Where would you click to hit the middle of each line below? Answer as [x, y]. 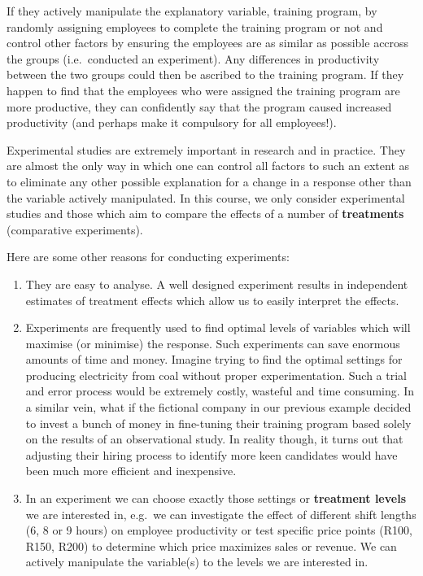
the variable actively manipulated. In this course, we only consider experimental [206, 197]
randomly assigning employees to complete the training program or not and [195, 26]
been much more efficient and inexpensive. [131, 471]
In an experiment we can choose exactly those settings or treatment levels [216, 498]
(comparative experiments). [75, 229]
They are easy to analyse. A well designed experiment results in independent [217, 284]
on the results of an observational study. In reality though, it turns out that [214, 439]
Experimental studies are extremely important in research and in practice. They [206, 149]
